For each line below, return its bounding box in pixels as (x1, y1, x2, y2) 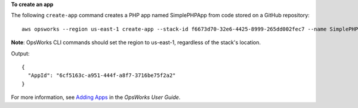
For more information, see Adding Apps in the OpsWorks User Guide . (11, 94, 181, 101)
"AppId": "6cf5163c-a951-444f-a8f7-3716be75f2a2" (27, 72, 176, 79)
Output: (11, 50, 30, 57)
